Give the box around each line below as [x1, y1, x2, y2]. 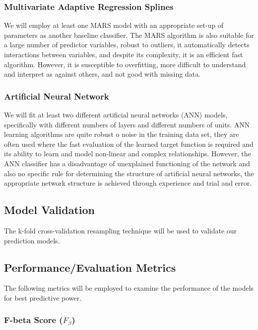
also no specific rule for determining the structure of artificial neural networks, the [4, 168, 254, 178]
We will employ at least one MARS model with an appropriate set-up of [4, 20, 224, 30]
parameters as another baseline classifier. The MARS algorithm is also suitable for [4, 29, 254, 40]
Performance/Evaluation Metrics [4, 259, 176, 275]
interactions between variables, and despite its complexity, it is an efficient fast [4, 49, 243, 59]
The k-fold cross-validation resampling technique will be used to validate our [4, 225, 237, 235]
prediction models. [4, 235, 60, 245]
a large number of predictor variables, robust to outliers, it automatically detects [4, 39, 250, 50]
